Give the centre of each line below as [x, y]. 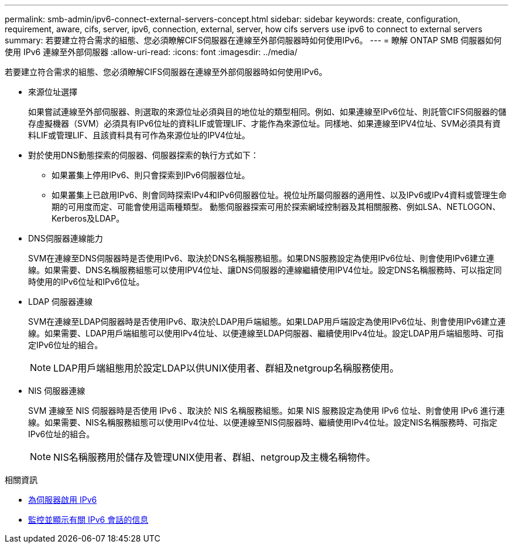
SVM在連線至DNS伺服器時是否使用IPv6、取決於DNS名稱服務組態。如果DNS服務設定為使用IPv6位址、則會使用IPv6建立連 [261, 258]
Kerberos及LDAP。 [88, 218]
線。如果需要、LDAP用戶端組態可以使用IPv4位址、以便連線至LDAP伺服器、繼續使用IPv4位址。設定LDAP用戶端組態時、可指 [266, 333]
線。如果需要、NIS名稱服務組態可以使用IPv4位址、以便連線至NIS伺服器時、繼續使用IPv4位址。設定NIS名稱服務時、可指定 [263, 422]
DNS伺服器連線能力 [66, 238]
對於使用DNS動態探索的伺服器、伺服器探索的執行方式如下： [143, 155]
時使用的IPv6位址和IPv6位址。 [86, 282]
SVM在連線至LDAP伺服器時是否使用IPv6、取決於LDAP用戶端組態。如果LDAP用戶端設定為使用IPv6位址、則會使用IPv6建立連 [267, 321]
